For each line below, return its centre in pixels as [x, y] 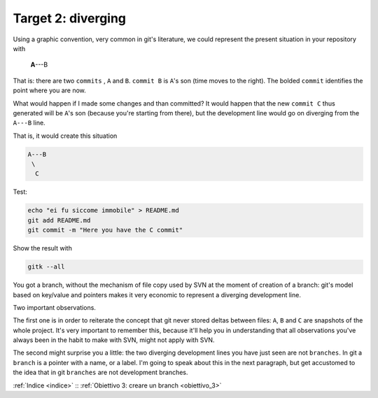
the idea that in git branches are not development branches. [100, 372]
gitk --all [46, 267]
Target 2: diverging [69, 18]
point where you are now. [50, 90]
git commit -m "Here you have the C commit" [105, 230]
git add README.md [59, 220]
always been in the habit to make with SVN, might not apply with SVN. [114, 340]
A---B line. [29, 123]
